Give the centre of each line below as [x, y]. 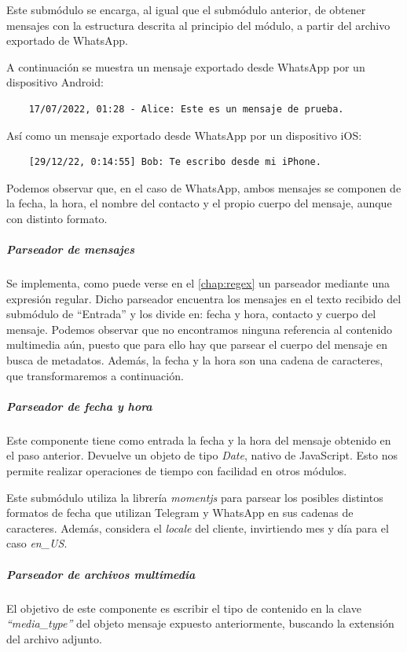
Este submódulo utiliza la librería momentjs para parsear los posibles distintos [195, 497]
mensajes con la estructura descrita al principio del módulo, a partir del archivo [198, 25]
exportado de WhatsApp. [67, 40]
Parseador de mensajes [71, 249]
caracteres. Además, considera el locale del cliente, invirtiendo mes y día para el [198, 527]
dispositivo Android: [55, 82]
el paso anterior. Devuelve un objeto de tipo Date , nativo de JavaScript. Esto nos [202, 455]
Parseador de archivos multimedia [101, 574]
